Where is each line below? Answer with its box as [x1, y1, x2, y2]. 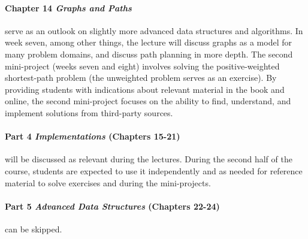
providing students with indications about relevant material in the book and [5, 83, 285, 95]
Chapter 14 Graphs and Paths [5, 1, 132, 14]
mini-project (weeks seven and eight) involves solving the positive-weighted [5, 59, 280, 72]
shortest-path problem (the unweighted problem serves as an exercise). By [5, 71, 277, 84]
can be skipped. [5, 222, 62, 235]
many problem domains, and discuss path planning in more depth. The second [5, 47, 293, 60]
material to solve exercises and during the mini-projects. [5, 176, 211, 189]
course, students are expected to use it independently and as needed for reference [5, 164, 303, 177]
